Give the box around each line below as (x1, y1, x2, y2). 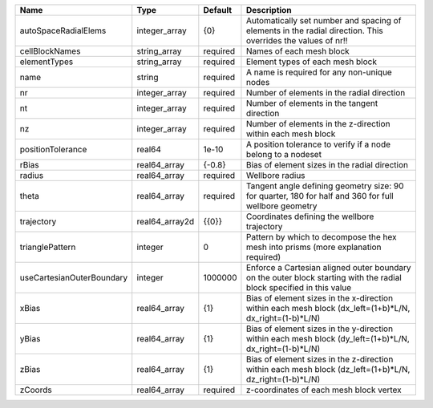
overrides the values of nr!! (245, 35, 348, 46)
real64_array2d (136, 216, 195, 227)
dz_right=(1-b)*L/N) (245, 374, 321, 385)
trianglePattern (19, 241, 76, 252)
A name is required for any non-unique (245, 67, 392, 78)
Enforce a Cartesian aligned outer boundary (245, 262, 412, 273)
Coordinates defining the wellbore (245, 211, 374, 222)
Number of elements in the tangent (245, 98, 378, 108)
